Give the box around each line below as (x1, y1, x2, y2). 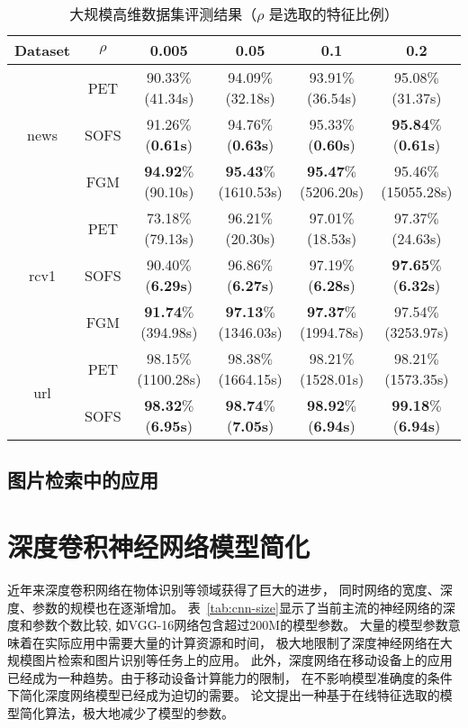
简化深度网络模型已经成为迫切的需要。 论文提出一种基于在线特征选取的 (19, 686, 440, 705)
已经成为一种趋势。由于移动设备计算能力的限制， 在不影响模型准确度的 (7, 668, 427, 687)
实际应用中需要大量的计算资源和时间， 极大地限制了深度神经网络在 (44, 632, 440, 651)
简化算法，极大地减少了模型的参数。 (19, 704, 234, 723)
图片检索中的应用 (7, 466, 158, 494)
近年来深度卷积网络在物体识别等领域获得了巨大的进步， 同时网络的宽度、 (7, 579, 440, 598)
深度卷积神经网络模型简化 (7, 527, 310, 564)
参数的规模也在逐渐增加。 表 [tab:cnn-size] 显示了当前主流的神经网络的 (31, 597, 443, 616)
